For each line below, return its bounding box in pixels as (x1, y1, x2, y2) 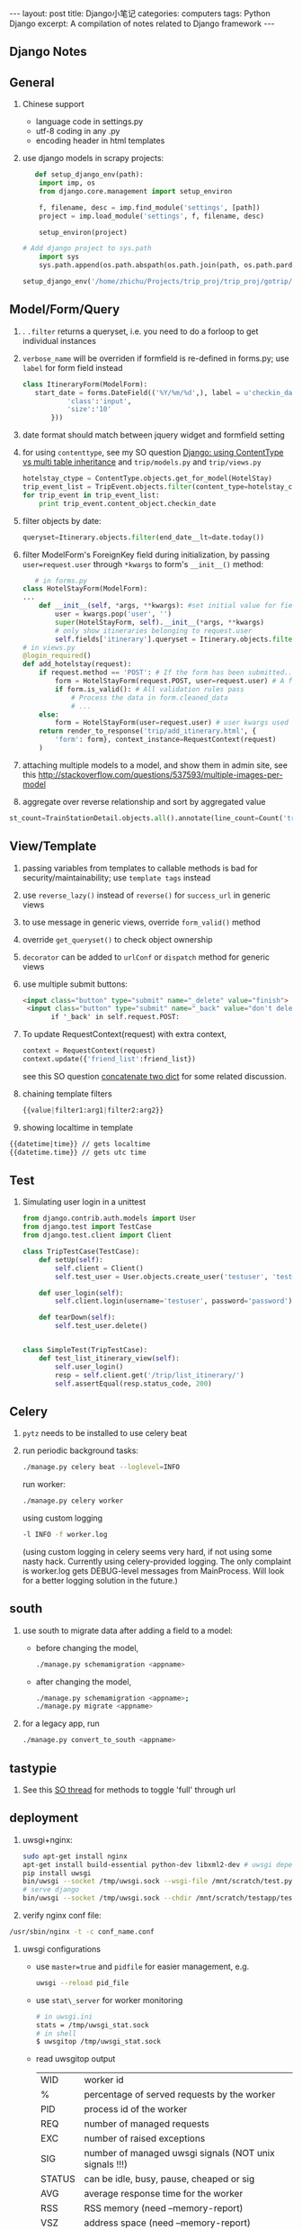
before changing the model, (35, 1642, 139, 1653)
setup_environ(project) (39, 228, 128, 237)
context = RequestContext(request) (22, 1046, 156, 1055)
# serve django (22, 1885, 80, 1894)
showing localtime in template (22, 1122, 133, 1133)
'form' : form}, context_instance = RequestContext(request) (55, 736, 277, 745)
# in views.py (22, 643, 75, 652)
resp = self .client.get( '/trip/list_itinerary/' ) (55, 1370, 244, 1379)
